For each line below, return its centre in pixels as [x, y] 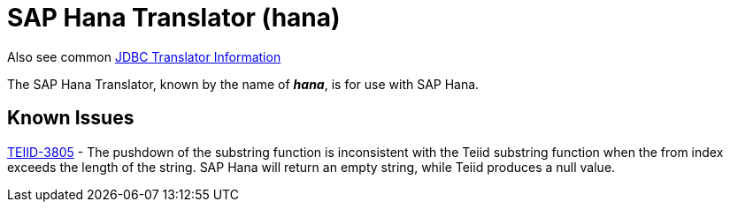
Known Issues [71, 118]
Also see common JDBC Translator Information [144, 56]
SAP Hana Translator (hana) [174, 18]
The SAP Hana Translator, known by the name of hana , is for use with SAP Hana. [243, 84]
